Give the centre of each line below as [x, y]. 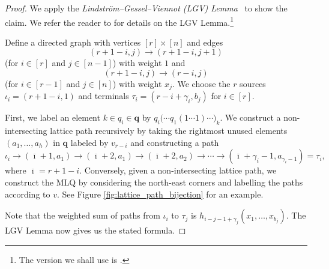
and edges [205, 42]
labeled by [89, 142]
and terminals [104, 96]
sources [253, 84]
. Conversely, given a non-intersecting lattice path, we [178, 170]
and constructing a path [175, 142]
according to [28, 194]
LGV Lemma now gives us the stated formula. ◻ [95, 230]
